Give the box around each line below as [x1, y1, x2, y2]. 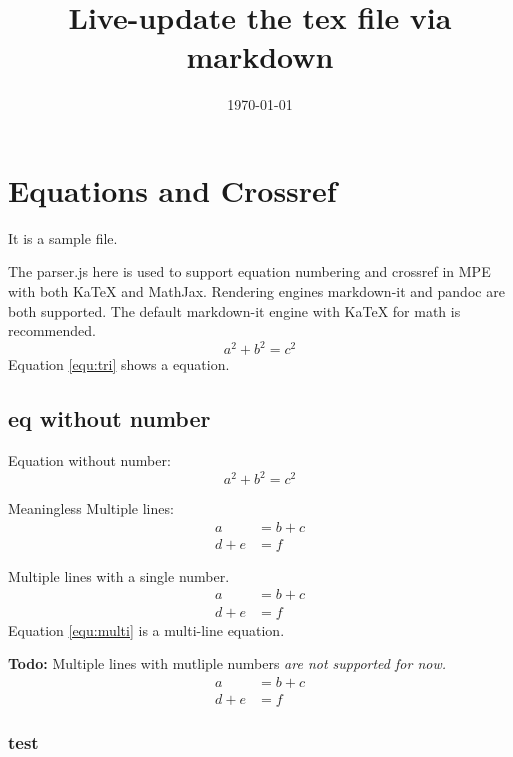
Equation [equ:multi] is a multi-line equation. [8, 619, 285, 640]
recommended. [8, 320, 96, 341]
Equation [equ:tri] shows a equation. [8, 354, 230, 375]
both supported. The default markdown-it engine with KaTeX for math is [8, 300, 461, 321]
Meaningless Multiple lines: [8, 498, 174, 519]
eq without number [8, 403, 211, 434]
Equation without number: [8, 450, 171, 471]
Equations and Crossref [8, 169, 337, 210]
